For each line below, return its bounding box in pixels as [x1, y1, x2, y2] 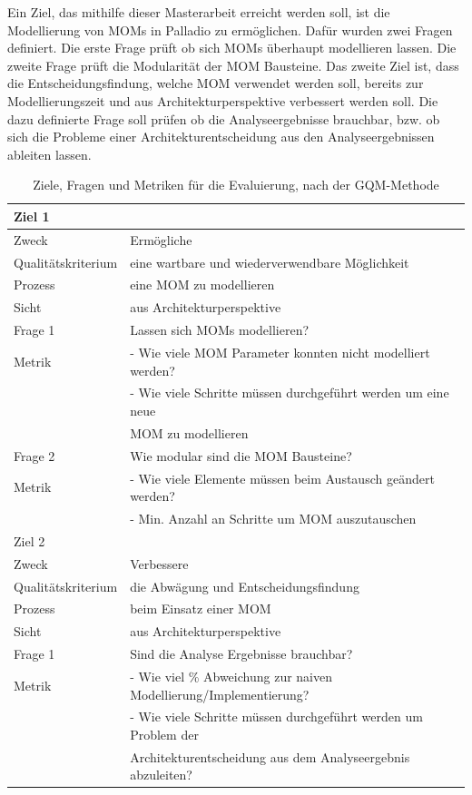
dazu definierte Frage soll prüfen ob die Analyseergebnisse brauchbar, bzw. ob [7, 109, 440, 128]
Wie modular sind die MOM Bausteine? [130, 446, 352, 465]
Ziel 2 [14, 531, 45, 550]
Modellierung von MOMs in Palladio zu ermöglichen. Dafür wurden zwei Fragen [7, 20, 453, 39]
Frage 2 [14, 446, 55, 465]
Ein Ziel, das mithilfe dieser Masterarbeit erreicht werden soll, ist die [7, 3, 390, 21]
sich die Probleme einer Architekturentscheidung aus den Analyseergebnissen [7, 127, 435, 146]
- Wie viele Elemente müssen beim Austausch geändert [130, 468, 435, 487]
